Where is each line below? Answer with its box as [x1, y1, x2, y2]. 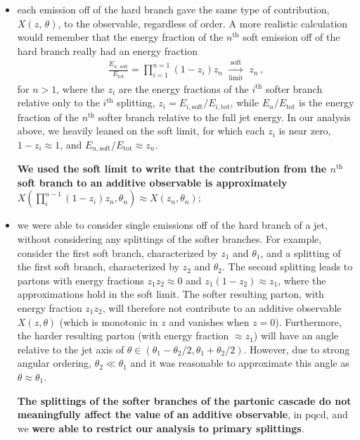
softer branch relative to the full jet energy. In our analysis [98, 109, 351, 124]
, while [230, 95, 259, 110]
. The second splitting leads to [221, 259, 353, 274]
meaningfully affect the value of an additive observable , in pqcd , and [17, 407, 348, 422]
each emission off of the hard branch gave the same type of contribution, [17, 2, 330, 16]
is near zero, [278, 123, 331, 138]
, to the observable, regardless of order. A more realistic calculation [58, 15, 348, 30]
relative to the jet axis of [17, 341, 124, 356]
